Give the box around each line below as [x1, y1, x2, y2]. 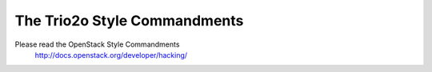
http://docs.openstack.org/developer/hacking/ [34, 50, 188, 59]
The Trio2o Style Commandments [14, 12, 244, 29]
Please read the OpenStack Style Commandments [14, 40, 180, 49]
